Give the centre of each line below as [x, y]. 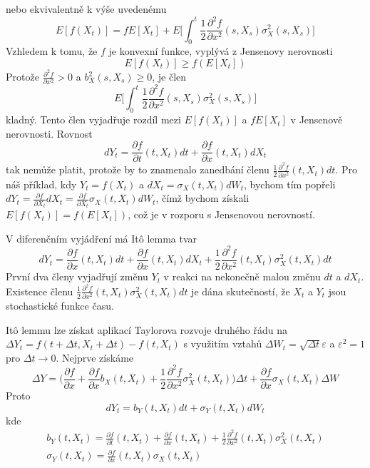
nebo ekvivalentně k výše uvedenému [86, 9]
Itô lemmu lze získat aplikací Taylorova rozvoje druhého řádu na [147, 329]
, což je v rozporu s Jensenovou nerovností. [221, 214]
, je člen [169, 77]
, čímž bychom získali [202, 198]
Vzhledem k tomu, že [52, 51]
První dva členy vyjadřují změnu [77, 276]
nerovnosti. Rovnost [49, 133]
